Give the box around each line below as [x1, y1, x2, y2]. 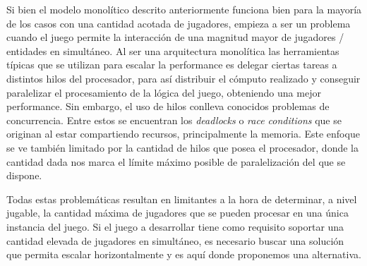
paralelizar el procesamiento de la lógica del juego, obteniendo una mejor [6, 85, 321, 99]
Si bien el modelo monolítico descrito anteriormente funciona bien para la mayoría [6, 2, 362, 16]
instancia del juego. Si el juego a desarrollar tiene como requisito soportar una [6, 219, 344, 234]
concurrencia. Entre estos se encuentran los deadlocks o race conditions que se [6, 112, 342, 127]
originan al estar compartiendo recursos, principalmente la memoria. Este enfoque [6, 126, 360, 141]
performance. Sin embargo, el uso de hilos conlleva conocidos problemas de [6, 99, 330, 114]
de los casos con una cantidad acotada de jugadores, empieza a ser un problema [6, 16, 351, 30]
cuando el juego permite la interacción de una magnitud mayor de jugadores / [6, 30, 344, 44]
